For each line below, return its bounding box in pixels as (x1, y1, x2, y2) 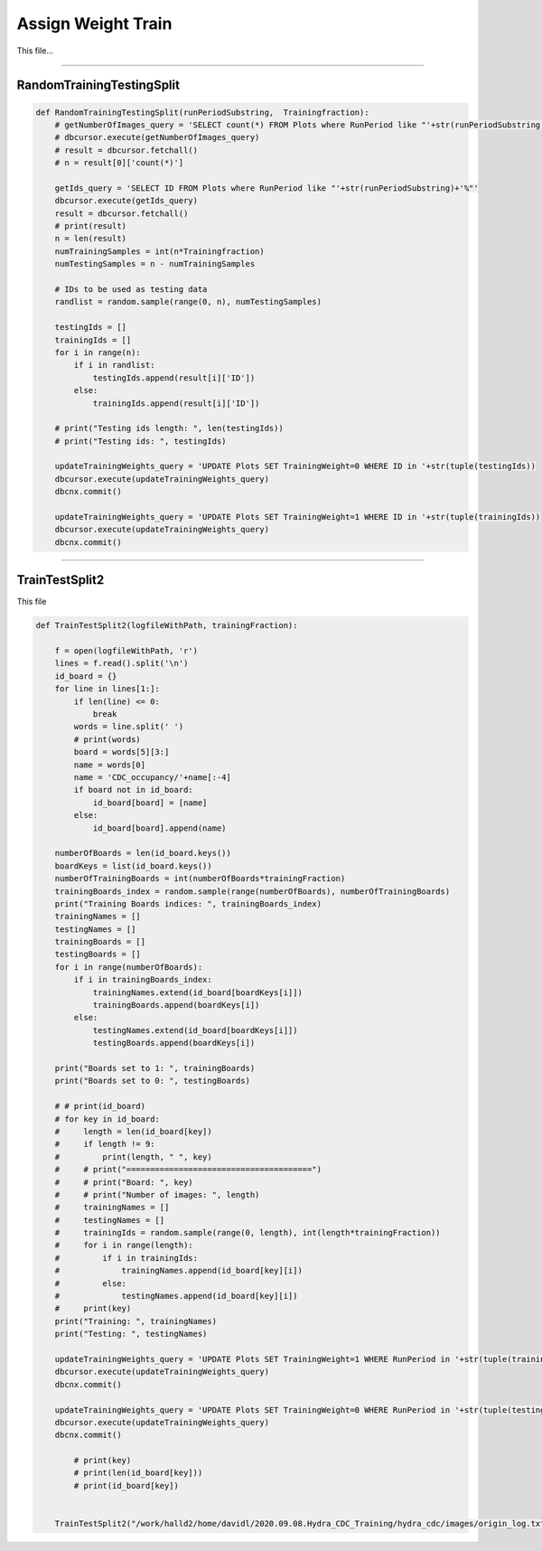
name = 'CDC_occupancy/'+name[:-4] (73, 773, 232, 782)
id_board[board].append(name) (92, 822, 227, 833)
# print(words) (73, 734, 142, 745)
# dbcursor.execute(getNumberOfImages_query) (54, 132, 260, 143)
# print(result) (54, 221, 126, 231)
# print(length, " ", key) (54, 1151, 212, 1161)
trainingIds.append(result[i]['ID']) (92, 398, 260, 409)
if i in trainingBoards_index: (73, 974, 212, 985)
